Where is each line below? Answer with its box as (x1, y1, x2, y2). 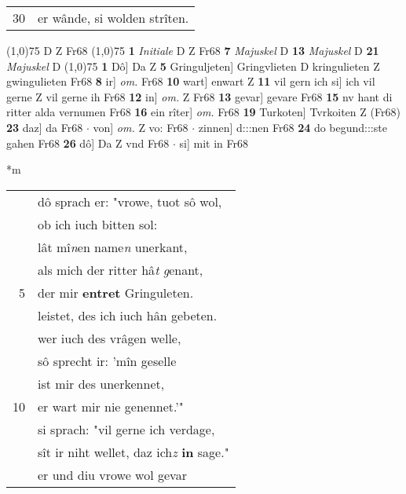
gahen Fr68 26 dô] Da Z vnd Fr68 (6, 134, 170, 151)
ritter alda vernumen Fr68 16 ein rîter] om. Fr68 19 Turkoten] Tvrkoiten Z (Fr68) (6, 104, 401, 120)
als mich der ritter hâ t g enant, (38, 260, 203, 279)
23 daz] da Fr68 (6, 119, 83, 135)
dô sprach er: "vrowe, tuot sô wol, (38, 192, 222, 210)
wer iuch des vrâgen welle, (38, 328, 181, 347)
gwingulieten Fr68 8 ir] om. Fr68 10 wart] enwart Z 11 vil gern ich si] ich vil (6, 73, 375, 90)
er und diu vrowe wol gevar (38, 465, 187, 484)
